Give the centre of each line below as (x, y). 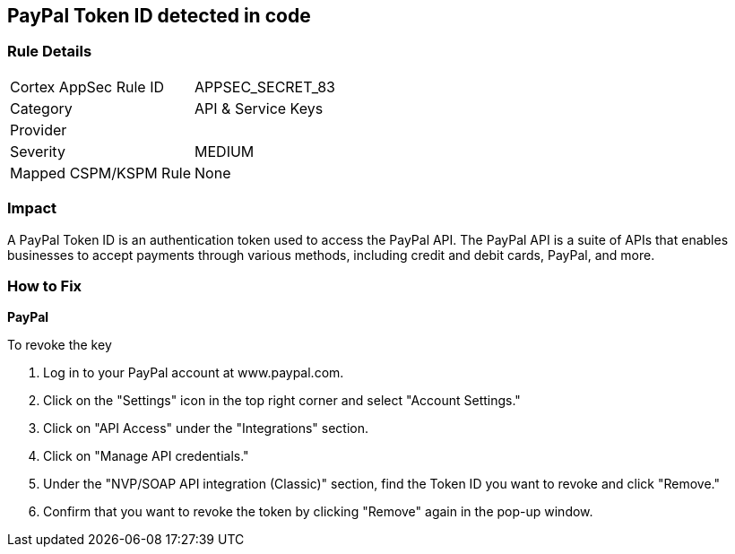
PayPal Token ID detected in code (159, 16)
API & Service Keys (259, 108)
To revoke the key (60, 345)
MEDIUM (225, 151)
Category (41, 108)
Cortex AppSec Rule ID (87, 87)
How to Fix (45, 286)
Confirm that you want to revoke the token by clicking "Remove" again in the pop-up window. (318, 512)
